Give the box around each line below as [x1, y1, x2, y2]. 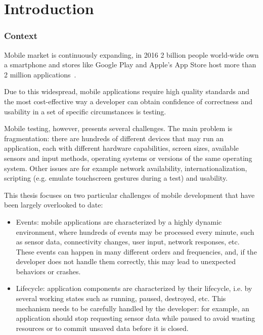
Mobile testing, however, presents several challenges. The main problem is [4, 123, 233, 134]
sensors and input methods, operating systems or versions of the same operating [4, 152, 252, 163]
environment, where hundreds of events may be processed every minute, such [16, 226, 254, 237]
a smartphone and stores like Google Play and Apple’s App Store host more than [4, 59, 256, 70]
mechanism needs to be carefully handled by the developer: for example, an [16, 303, 249, 313]
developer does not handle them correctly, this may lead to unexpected [16, 256, 236, 267]
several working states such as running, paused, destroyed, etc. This [16, 293, 226, 304]
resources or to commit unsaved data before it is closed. [16, 322, 189, 333]
